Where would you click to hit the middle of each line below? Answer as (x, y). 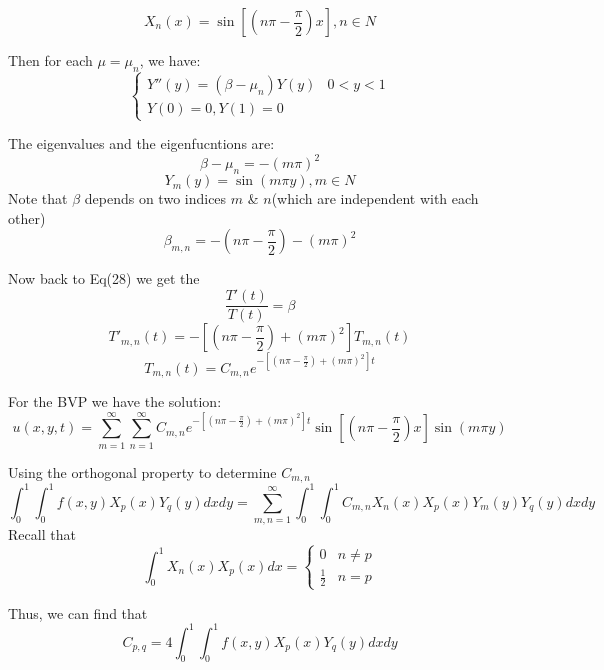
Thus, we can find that (78, 612)
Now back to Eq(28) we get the (104, 278)
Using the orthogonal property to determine (142, 471)
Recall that (42, 534)
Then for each (50, 60)
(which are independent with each (375, 198)
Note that (38, 198)
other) (27, 217)
